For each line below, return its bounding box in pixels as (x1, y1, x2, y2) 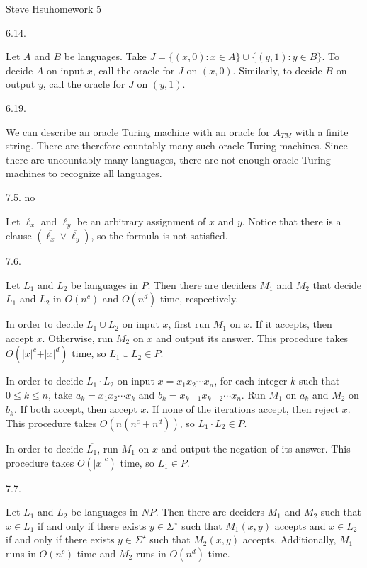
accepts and (274, 518, 326, 533)
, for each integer (214, 373, 288, 388)
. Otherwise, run (42, 330, 113, 345)
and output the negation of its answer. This (161, 441, 351, 455)
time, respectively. (159, 291, 239, 306)
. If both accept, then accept (13, 402, 137, 416)
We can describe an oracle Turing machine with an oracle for (6, 124, 270, 139)
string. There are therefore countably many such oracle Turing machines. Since (6, 138, 348, 153)
